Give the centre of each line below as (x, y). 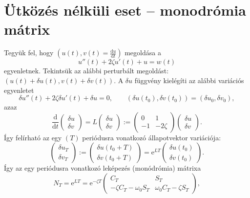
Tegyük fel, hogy (29, 53)
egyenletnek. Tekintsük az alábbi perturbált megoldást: (86, 71)
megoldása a (143, 53)
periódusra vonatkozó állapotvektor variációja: (152, 137)
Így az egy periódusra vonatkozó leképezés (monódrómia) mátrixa (103, 168)
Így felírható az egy (33, 137)
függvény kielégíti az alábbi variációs (189, 80)
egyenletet (19, 90)
